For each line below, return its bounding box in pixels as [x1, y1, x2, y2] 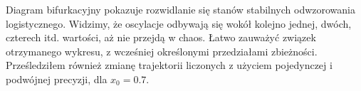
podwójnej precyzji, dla [6, 71, 108, 86]
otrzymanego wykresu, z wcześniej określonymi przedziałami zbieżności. [6, 43, 318, 58]
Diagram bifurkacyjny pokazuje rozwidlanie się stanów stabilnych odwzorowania [6, 2, 356, 16]
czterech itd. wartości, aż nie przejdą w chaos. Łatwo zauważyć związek [6, 30, 316, 45]
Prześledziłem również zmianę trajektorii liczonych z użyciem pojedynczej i [6, 58, 333, 73]
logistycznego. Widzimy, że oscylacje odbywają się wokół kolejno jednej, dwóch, [6, 16, 352, 31]
